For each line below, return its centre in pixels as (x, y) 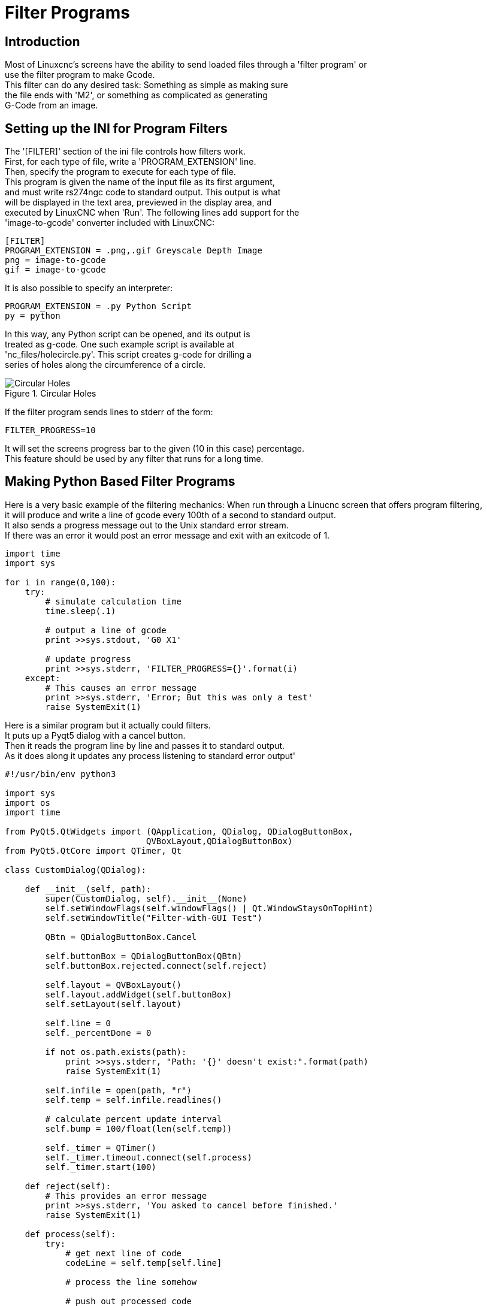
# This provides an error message (126, 1195)
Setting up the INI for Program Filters (116, 128)
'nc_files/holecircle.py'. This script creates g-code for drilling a (128, 355)
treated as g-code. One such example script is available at (120, 344)
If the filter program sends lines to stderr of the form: (109, 412)
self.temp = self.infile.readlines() (134, 1100)
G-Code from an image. (52, 105)
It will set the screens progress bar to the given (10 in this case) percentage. (155, 449)
